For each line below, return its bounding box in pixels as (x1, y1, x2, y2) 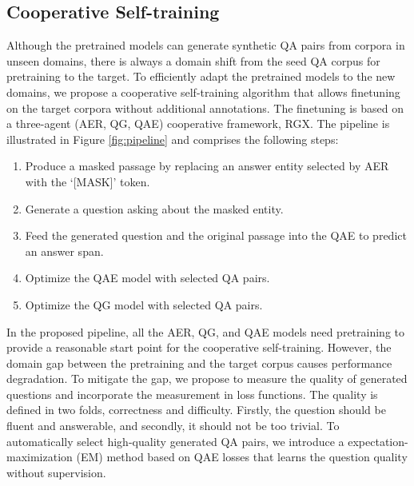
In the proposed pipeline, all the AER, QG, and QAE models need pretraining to (6, 323, 405, 340)
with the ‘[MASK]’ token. (25, 173, 150, 189)
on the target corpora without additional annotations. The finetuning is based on (6, 99, 404, 116)
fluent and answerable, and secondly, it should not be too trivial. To (6, 417, 340, 434)
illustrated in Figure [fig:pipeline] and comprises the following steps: (6, 130, 339, 147)
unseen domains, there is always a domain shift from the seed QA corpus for (6, 52, 380, 69)
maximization (6, 448, 73, 465)
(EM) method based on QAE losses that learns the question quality (76, 448, 408, 465)
